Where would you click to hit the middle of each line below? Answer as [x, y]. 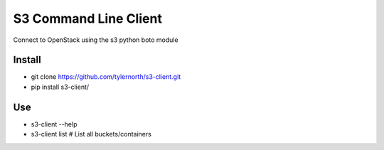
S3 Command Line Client [88, 18]
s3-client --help [54, 124]
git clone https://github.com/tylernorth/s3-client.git [106, 77]
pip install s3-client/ [60, 87]
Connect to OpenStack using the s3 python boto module [96, 40]
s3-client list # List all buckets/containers [91, 134]
